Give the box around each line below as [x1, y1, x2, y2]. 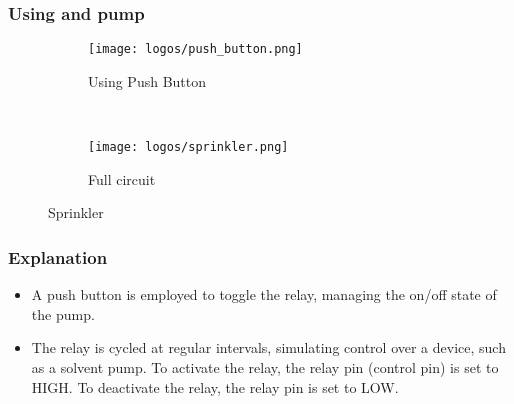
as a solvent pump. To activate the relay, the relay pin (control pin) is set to [31, 356, 499, 377]
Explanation [8, 244, 108, 269]
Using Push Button [88, 70, 207, 91]
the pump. [31, 303, 95, 324]
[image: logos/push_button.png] [88, 42, 303, 57]
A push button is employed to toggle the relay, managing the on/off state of [31, 284, 497, 305]
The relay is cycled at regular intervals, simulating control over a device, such [31, 337, 506, 358]
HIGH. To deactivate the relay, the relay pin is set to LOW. [31, 376, 399, 397]
